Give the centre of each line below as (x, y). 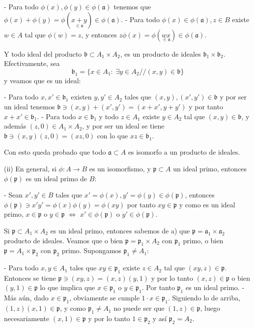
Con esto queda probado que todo (55, 152)
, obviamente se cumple (104, 298)
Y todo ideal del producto (43, 53)
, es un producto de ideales (160, 53)
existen (81, 97)
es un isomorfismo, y (120, 168)
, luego (210, 308)
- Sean (14, 195)
